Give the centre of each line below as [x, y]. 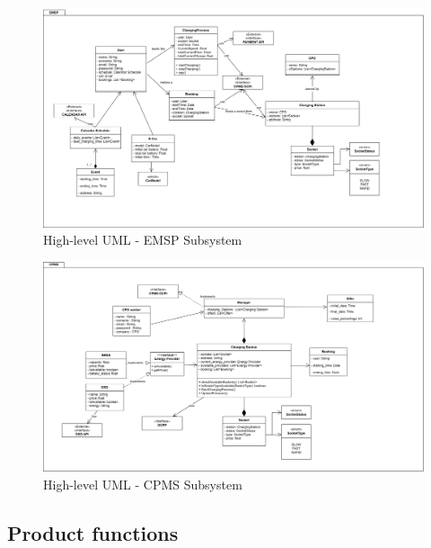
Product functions [93, 532]
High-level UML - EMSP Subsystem [143, 240]
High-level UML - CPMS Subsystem [143, 484]
